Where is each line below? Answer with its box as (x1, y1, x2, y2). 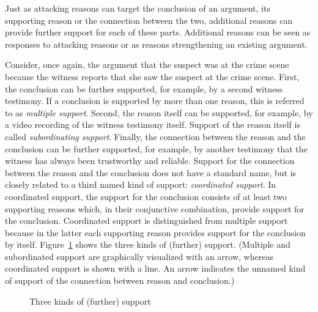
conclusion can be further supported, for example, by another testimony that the (5, 142, 308, 155)
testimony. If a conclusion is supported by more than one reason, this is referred (5, 94, 305, 107)
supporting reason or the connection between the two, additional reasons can (5, 13, 293, 26)
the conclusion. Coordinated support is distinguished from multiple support (5, 214, 288, 227)
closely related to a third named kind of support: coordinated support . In (5, 178, 276, 191)
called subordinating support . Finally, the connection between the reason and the (5, 130, 306, 143)
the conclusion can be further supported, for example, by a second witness (5, 82, 283, 95)
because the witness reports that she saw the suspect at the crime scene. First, (5, 70, 300, 83)
